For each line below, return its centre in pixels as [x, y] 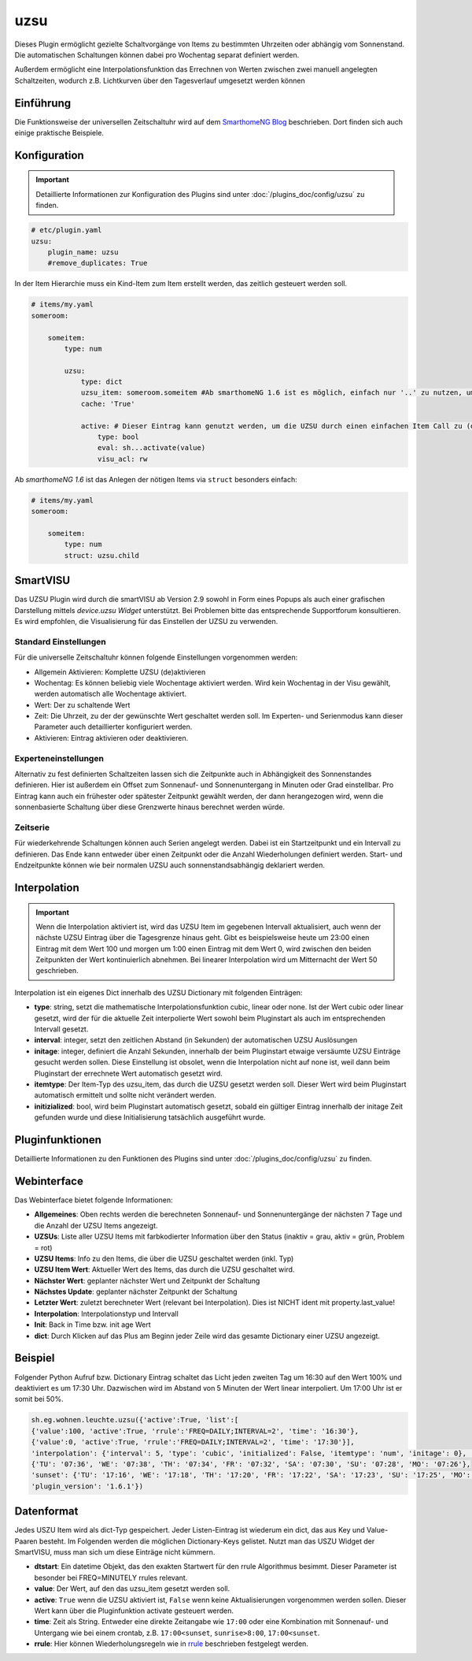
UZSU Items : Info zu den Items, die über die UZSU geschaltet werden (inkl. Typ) [164, 1258]
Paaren [26, 1541]
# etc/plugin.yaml [66, 230]
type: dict [102, 382]
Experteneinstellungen [59, 758]
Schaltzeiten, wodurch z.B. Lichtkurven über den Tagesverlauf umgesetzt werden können [160, 80]
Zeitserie [32, 827]
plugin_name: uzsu [83, 252]
